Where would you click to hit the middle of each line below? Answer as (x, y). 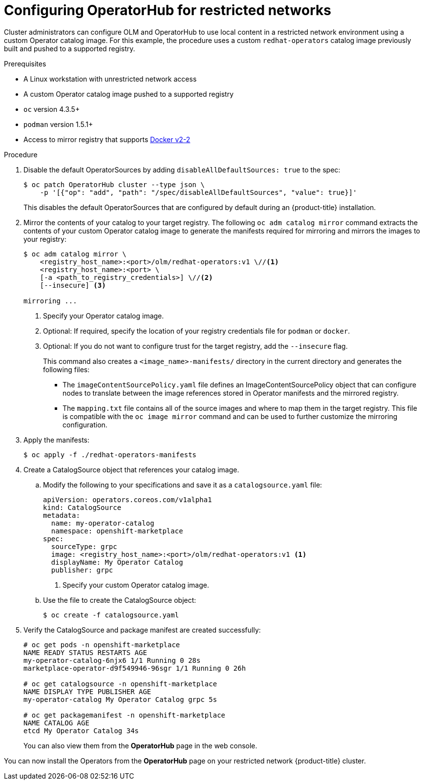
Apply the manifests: (57, 440)
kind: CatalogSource (82, 507)
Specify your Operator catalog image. (104, 316)
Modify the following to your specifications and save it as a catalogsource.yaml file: (183, 485)
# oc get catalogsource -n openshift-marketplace (120, 684)
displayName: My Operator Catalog (117, 562)
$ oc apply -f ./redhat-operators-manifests (110, 455)
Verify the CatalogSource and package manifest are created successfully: (142, 630)
